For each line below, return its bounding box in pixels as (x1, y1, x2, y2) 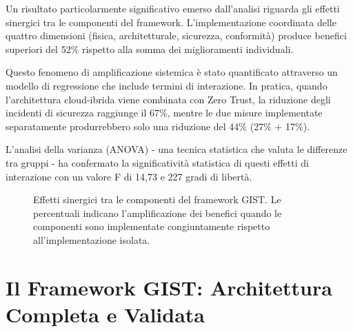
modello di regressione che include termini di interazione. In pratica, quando (6, 78, 327, 92)
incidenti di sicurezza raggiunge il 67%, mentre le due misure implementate (6, 105, 323, 120)
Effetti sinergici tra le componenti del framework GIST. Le (33, 192, 281, 207)
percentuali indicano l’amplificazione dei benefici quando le (33, 205, 282, 220)
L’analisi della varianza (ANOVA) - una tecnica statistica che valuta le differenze (6, 142, 347, 156)
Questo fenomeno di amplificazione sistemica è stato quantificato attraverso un (6, 65, 338, 79)
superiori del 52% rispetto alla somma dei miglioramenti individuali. (6, 41, 294, 56)
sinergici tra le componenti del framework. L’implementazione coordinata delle (6, 14, 336, 29)
